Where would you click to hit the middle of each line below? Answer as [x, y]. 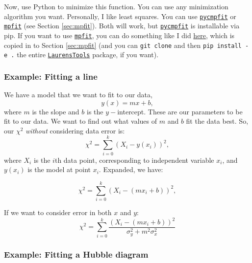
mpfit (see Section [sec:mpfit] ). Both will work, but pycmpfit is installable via [122, 26]
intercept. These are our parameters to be [180, 111]
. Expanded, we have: [131, 169]
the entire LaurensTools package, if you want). [88, 55]
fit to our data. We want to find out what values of [81, 121]
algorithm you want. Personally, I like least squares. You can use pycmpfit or [120, 16]
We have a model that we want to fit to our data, [78, 95]
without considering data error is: [75, 130]
